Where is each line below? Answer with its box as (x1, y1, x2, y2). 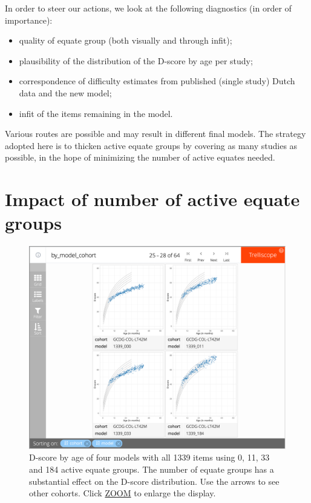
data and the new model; (19, 86, 112, 99)
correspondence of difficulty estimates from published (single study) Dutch (19, 75, 295, 87)
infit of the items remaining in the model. (19, 107, 173, 119)
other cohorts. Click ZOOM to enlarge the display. (29, 487, 216, 499)
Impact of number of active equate (5, 187, 300, 212)
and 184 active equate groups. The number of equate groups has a (29, 463, 274, 475)
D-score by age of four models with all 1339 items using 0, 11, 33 (29, 451, 270, 464)
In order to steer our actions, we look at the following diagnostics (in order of (5, 2, 292, 14)
